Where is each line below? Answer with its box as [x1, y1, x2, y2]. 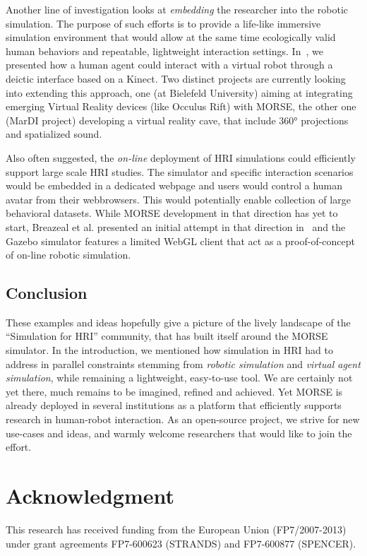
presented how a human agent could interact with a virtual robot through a [6, 57, 333, 72]
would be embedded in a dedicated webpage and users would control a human [6, 178, 343, 193]
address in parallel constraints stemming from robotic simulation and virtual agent [6, 356, 361, 371]
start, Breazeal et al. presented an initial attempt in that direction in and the [6, 219, 346, 234]
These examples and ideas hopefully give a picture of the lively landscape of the [6, 314, 351, 329]
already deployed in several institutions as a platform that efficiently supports [6, 398, 342, 413]
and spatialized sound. [6, 126, 102, 141]
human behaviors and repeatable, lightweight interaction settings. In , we [6, 43, 323, 58]
